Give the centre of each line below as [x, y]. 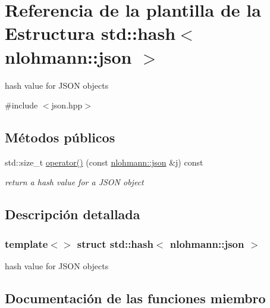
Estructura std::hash [90, 33]
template [26, 243]
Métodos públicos [60, 137]
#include [21, 105]
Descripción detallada [73, 214]
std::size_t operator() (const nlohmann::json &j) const [104, 162]
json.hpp [67, 105]
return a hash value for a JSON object [74, 182]
